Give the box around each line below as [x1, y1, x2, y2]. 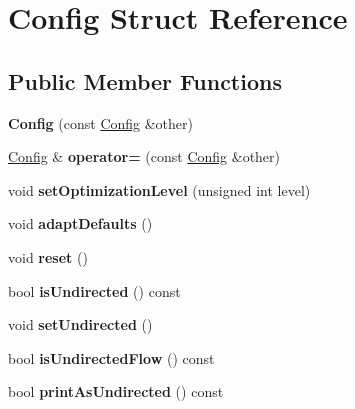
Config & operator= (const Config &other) [8, 146, 281, 167]
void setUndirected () [8, 314, 153, 335]
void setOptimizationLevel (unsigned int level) [8, 179, 311, 200]
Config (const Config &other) [8, 112, 193, 133]
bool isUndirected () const [8, 280, 181, 301]
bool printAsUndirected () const [8, 381, 224, 402]
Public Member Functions [8, 65, 282, 96]
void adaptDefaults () [8, 213, 153, 234]
